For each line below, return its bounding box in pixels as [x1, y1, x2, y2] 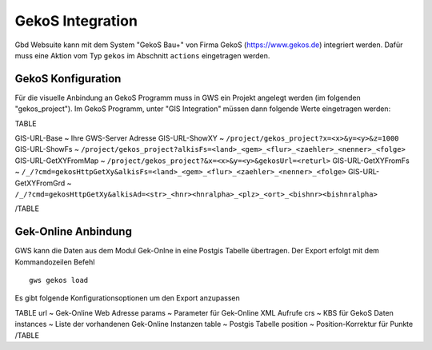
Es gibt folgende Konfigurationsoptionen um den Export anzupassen [14, 293, 240, 303]
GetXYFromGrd [14, 178, 66, 188]
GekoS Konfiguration [14, 72, 122, 86]
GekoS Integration [14, 12, 138, 30]
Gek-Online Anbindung [14, 225, 132, 239]
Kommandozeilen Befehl [14, 257, 95, 267]
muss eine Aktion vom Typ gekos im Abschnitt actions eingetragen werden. [14, 50, 270, 60]
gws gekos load [29, 276, 89, 285]
